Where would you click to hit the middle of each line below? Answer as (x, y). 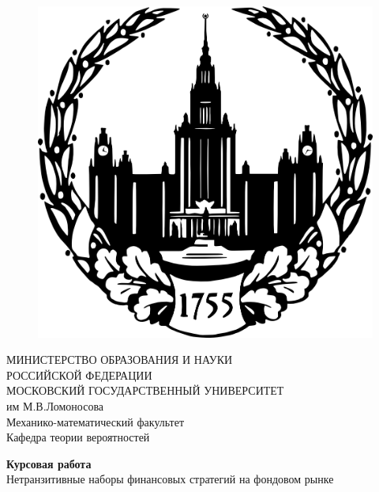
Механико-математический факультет (96, 421)
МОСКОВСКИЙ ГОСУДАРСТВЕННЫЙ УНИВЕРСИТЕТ (145, 390)
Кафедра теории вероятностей (78, 437)
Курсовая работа (49, 463)
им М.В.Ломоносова (55, 405)
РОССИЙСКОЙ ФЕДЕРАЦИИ (79, 375)
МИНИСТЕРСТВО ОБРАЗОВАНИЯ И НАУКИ (120, 360)
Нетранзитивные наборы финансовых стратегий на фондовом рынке (170, 479)
